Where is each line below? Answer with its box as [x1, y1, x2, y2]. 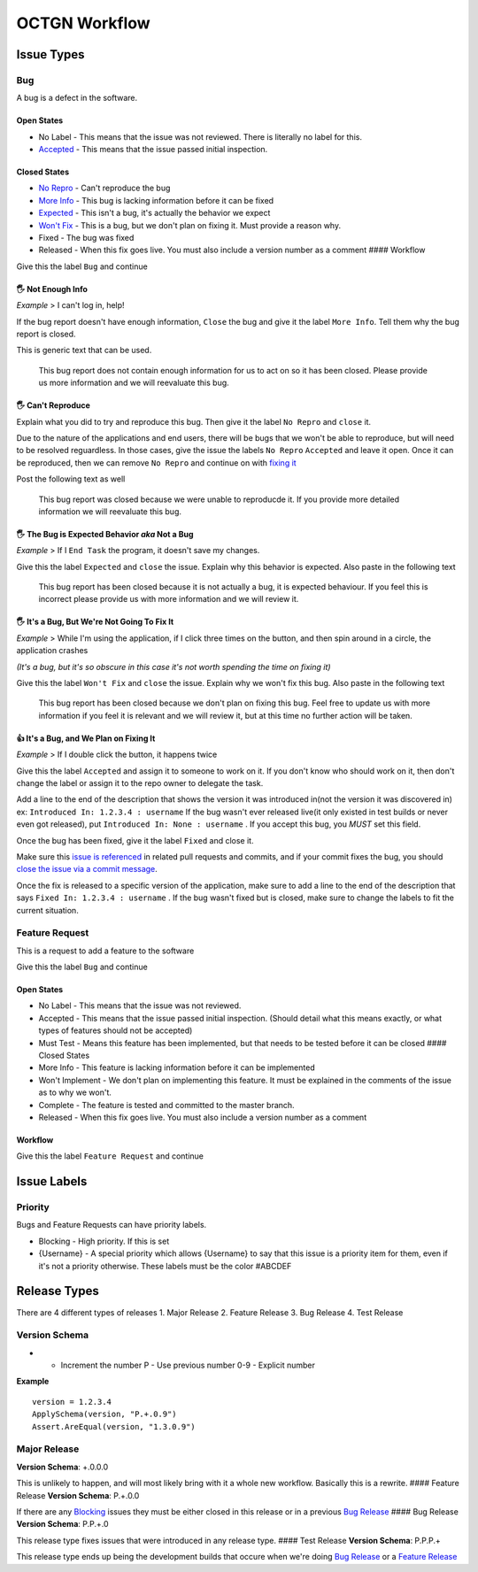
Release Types [16, 1283, 99, 1298]
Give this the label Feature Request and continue [16, 1151, 204, 1161]
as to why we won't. [38, 1087, 112, 1098]
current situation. [16, 905, 79, 915]
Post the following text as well [16, 474, 126, 484]
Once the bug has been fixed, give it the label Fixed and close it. [16, 835, 254, 845]
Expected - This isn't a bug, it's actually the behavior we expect [38, 208, 271, 219]
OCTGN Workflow [16, 13, 150, 33]
